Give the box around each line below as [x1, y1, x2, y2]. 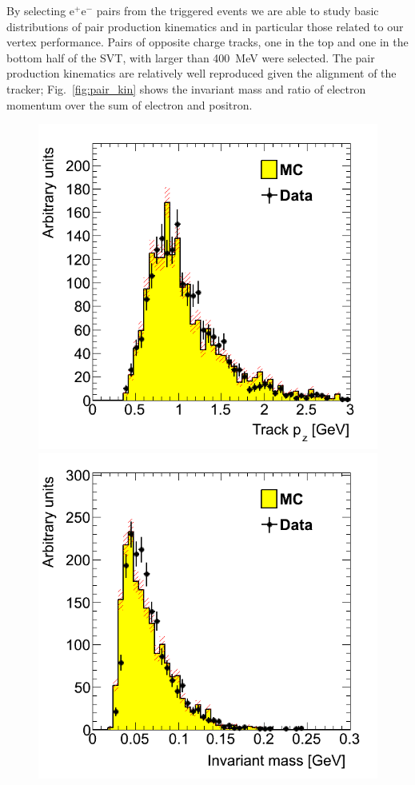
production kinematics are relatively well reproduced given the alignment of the [6, 65, 397, 82]
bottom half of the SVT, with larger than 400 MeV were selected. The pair [6, 49, 375, 66]
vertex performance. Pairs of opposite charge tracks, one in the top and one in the [6, 34, 409, 50]
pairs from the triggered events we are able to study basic [96, 2, 379, 18]
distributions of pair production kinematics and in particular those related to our [6, 18, 404, 34]
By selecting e [6, 2, 75, 18]
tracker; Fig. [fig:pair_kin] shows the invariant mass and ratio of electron [6, 80, 366, 97]
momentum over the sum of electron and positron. [6, 96, 253, 113]
